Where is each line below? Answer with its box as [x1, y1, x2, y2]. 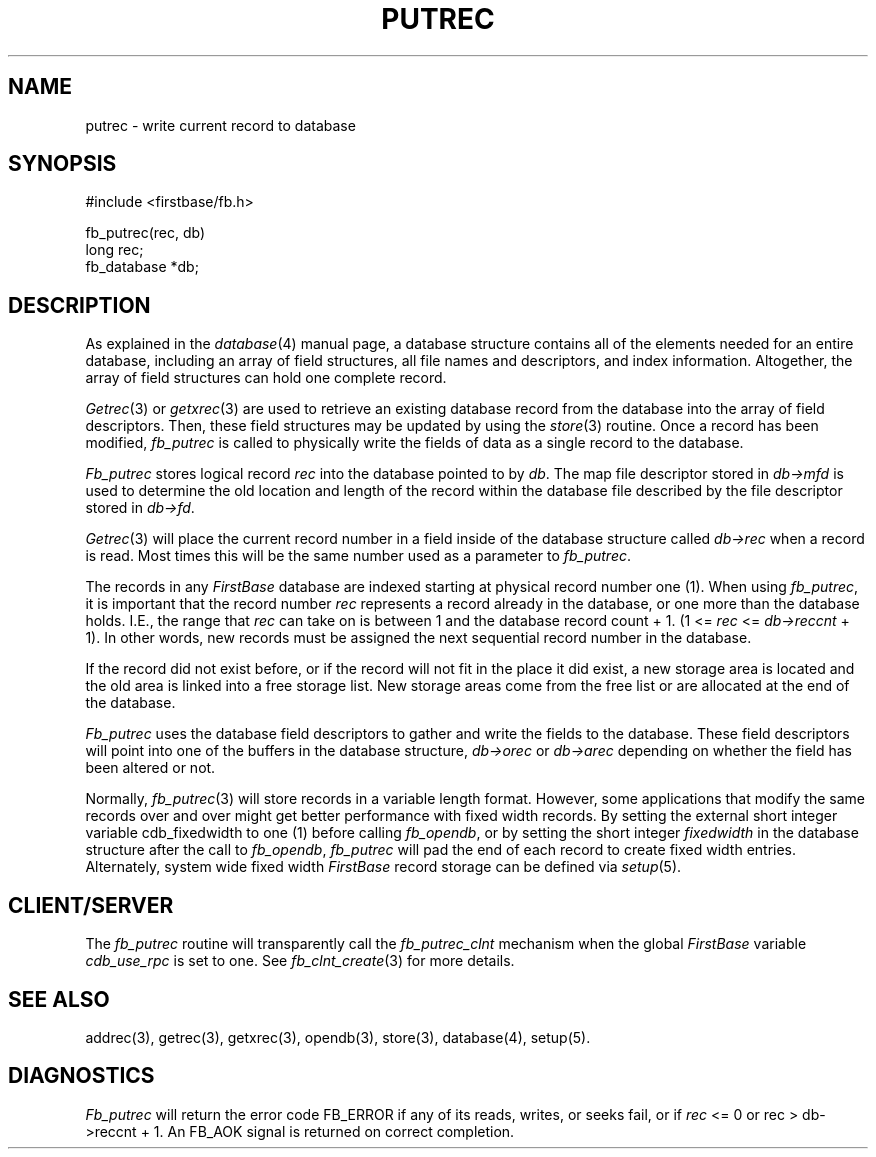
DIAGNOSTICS [8, 1063, 155, 1089]
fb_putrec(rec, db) [85, 224, 205, 242]
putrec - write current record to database [85, 116, 356, 134]
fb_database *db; [85, 258, 199, 276]
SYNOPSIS [8, 151, 117, 177]
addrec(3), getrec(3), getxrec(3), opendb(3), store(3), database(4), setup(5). [85, 1028, 591, 1046]
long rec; [85, 241, 144, 259]
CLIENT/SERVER [8, 892, 174, 918]
